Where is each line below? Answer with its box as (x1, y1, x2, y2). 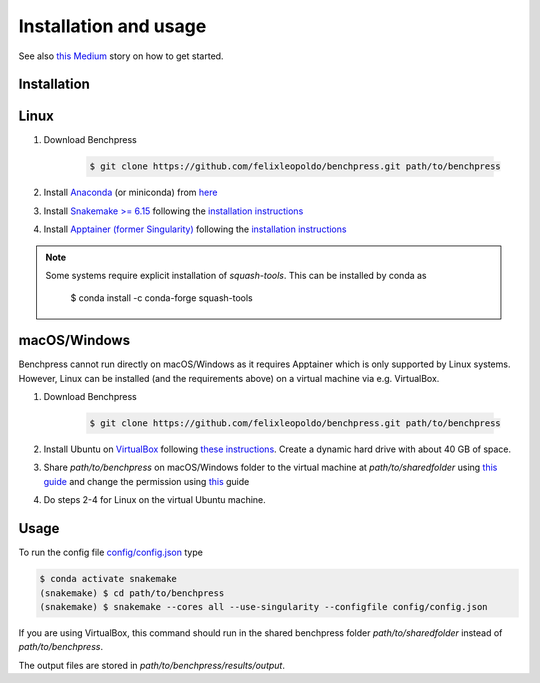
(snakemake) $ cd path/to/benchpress (39, 587, 225, 599)
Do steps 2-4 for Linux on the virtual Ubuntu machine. (43, 494, 267, 506)
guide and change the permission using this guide (43, 475, 250, 487)
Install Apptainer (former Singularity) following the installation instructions (43, 223, 347, 235)
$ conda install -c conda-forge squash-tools (70, 292, 254, 304)
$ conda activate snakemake (39, 573, 177, 585)
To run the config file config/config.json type (18, 546, 204, 559)
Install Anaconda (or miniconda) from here (43, 186, 218, 199)
